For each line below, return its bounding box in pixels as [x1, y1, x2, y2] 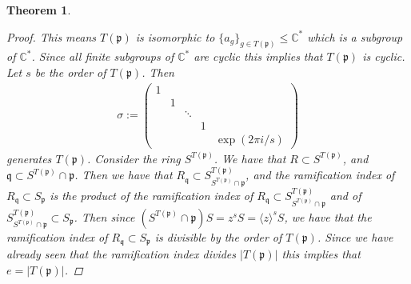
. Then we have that [74, 166, 173, 183]
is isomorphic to [135, 28, 215, 45]
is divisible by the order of [154, 228, 282, 245]
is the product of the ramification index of [50, 186, 253, 203]
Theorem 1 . [6, 2, 71, 18]
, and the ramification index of [245, 166, 395, 183]
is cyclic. [362, 48, 405, 65]
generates [6, 150, 52, 166]
